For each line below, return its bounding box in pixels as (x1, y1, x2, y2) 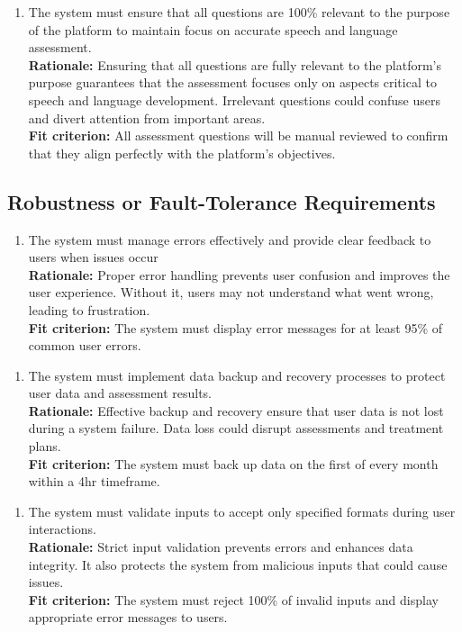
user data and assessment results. (28, 384, 212, 402)
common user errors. (28, 336, 141, 355)
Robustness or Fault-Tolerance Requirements (7, 187, 436, 215)
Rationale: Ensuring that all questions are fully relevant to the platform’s (28, 55, 442, 74)
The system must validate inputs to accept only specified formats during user (28, 501, 456, 520)
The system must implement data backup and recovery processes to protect (28, 366, 446, 384)
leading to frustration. (28, 300, 150, 319)
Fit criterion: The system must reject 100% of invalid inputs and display (28, 590, 439, 609)
